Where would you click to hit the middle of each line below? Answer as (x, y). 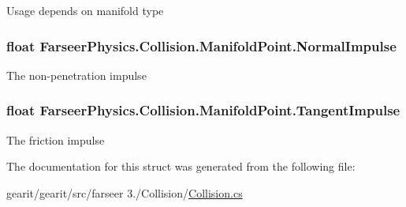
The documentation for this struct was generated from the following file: (181, 166)
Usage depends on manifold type (85, 10)
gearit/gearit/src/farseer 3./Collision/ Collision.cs (125, 192)
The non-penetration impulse (76, 75)
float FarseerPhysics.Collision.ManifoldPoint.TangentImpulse (203, 110)
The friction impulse (56, 139)
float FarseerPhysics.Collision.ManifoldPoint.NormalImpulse (201, 45)
